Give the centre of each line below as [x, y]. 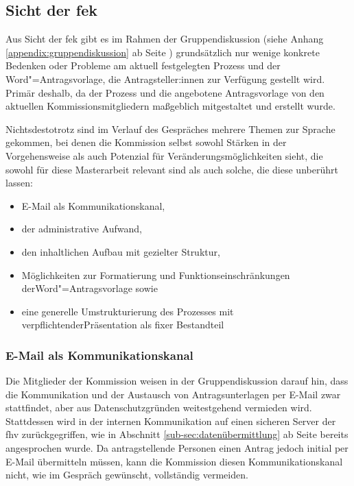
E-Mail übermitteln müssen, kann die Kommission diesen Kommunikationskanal [174, 461]
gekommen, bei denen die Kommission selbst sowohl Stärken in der [146, 142]
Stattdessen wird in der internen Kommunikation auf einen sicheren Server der [171, 421]
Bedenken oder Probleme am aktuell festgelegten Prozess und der [143, 65]
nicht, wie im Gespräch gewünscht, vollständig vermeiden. [127, 475]
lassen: [19, 183]
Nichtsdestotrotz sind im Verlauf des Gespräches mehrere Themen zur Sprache [170, 129]
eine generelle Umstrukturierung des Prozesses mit [128, 311]
